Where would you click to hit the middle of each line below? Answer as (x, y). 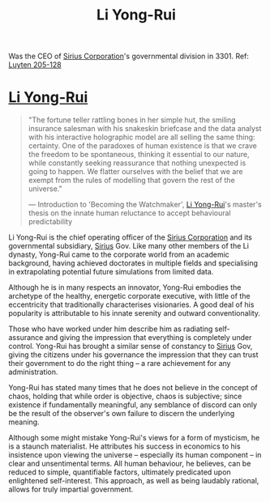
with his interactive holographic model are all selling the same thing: (141, 137)
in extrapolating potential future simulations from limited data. (111, 272)
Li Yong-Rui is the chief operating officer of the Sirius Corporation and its (131, 237)
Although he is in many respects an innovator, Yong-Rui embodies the (125, 287)
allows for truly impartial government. (71, 489)
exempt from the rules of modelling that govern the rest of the (131, 181)
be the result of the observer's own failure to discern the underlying (122, 414)
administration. (33, 372)
